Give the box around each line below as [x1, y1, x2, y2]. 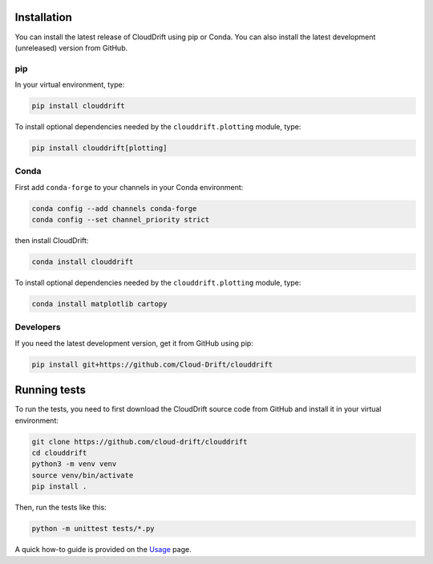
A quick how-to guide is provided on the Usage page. [14, 545, 192, 554]
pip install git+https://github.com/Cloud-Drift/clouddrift [31, 359, 273, 369]
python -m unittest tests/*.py [31, 524, 156, 534]
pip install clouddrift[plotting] [31, 144, 168, 152]
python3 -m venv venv [31, 460, 117, 469]
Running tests [14, 383, 87, 397]
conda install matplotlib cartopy [31, 299, 168, 309]
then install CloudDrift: [14, 236, 89, 245]
